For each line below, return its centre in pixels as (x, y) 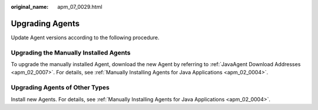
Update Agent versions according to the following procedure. (85, 37)
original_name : (30, 7)
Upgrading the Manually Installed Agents (71, 53)
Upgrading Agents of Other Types (60, 88)
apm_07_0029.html (80, 7)
